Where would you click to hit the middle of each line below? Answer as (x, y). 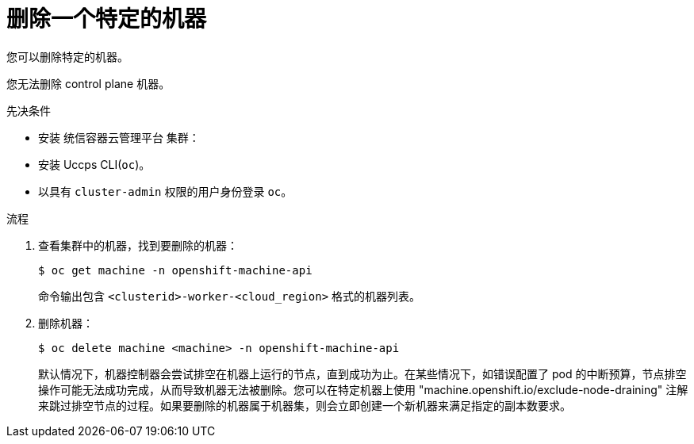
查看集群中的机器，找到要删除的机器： (138, 245)
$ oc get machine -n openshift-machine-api (175, 270)
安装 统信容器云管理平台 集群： (119, 137)
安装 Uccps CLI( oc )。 (94, 164)
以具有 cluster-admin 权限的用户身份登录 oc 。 (165, 191)
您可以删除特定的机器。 (67, 56)
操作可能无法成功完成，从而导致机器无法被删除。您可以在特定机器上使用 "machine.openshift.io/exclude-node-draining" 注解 (363, 389)
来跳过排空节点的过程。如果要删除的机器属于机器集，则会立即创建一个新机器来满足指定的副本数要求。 (305, 405)
